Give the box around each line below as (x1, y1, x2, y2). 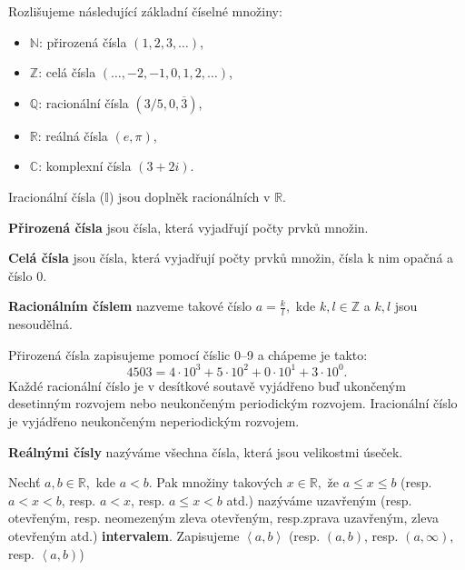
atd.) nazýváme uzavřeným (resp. (226, 490, 412, 509)
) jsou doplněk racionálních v (108, 186, 271, 205)
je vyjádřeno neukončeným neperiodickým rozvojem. (8, 412, 300, 431)
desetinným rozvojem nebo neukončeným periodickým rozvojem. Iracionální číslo (8, 394, 458, 413)
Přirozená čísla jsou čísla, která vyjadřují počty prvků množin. (8, 217, 369, 236)
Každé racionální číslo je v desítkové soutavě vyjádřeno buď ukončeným (8, 375, 406, 395)
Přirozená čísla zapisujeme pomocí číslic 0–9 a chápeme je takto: (8, 345, 368, 364)
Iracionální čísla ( (8, 186, 105, 205)
